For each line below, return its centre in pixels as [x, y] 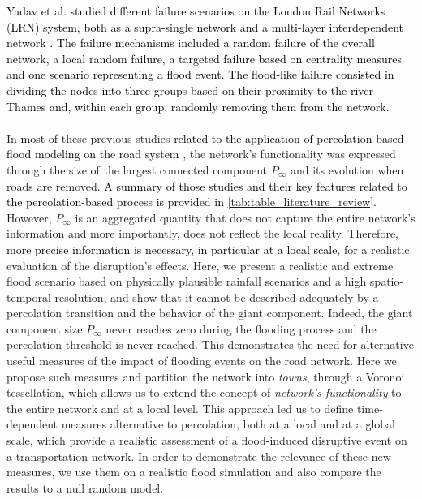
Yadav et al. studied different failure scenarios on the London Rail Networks [196, 11]
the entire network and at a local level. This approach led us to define [180, 408]
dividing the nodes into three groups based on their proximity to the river [190, 90]
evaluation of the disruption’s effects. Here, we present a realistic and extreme [200, 265]
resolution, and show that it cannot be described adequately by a [217, 297]
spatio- [387, 281]
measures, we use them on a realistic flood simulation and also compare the [194, 472]
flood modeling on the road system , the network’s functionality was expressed [201, 154]
